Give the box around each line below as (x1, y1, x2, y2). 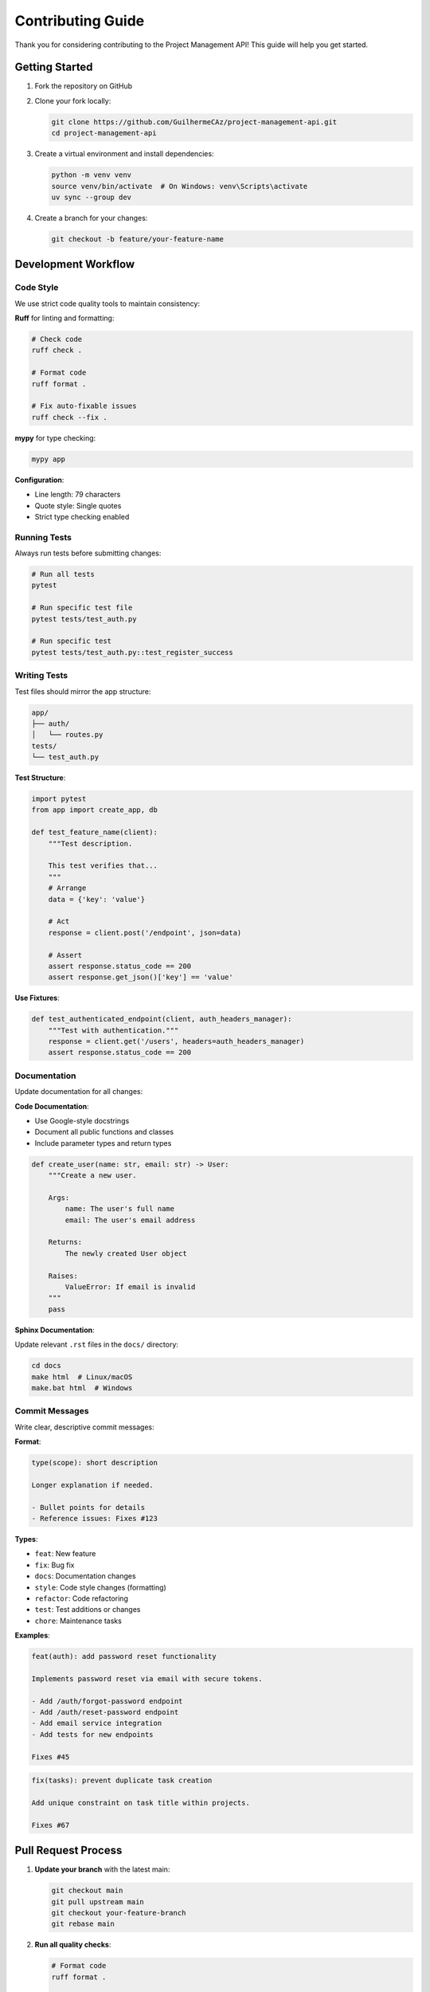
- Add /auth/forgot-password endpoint (31, 1696, 183, 1705)
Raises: (48, 1271, 79, 1280)
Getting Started (14, 61, 93, 74)
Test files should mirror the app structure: (14, 686, 151, 696)
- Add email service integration (31, 1719, 162, 1728)
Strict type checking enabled (34, 512, 130, 521)
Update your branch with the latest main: (34, 1865, 170, 1874)
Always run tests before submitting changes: (14, 548, 162, 558)
